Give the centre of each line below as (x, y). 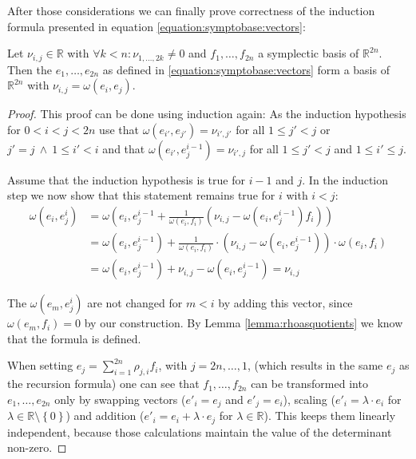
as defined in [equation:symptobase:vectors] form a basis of (246, 69)
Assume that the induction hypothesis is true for (126, 179)
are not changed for (135, 303)
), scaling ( (309, 399)
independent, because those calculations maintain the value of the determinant (200, 431)
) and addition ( (105, 415)
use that (119, 129)
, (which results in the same (315, 365)
